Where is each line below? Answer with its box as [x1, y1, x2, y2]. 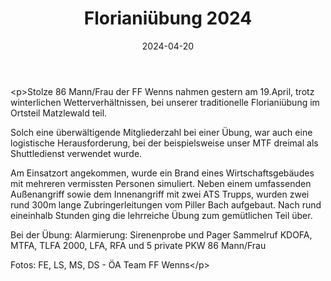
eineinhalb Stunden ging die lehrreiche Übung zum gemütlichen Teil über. [10, 209, 313, 221]
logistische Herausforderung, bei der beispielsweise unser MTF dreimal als [10, 137, 319, 149]
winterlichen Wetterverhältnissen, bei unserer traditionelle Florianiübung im [10, 96, 320, 108]
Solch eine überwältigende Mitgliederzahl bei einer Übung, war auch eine [10, 126, 313, 138]
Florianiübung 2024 [83, 7, 253, 30]
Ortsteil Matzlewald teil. [10, 107, 108, 119]
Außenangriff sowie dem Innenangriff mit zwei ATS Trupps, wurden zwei [10, 188, 310, 200]
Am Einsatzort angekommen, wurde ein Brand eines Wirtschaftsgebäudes [10, 167, 315, 179]
